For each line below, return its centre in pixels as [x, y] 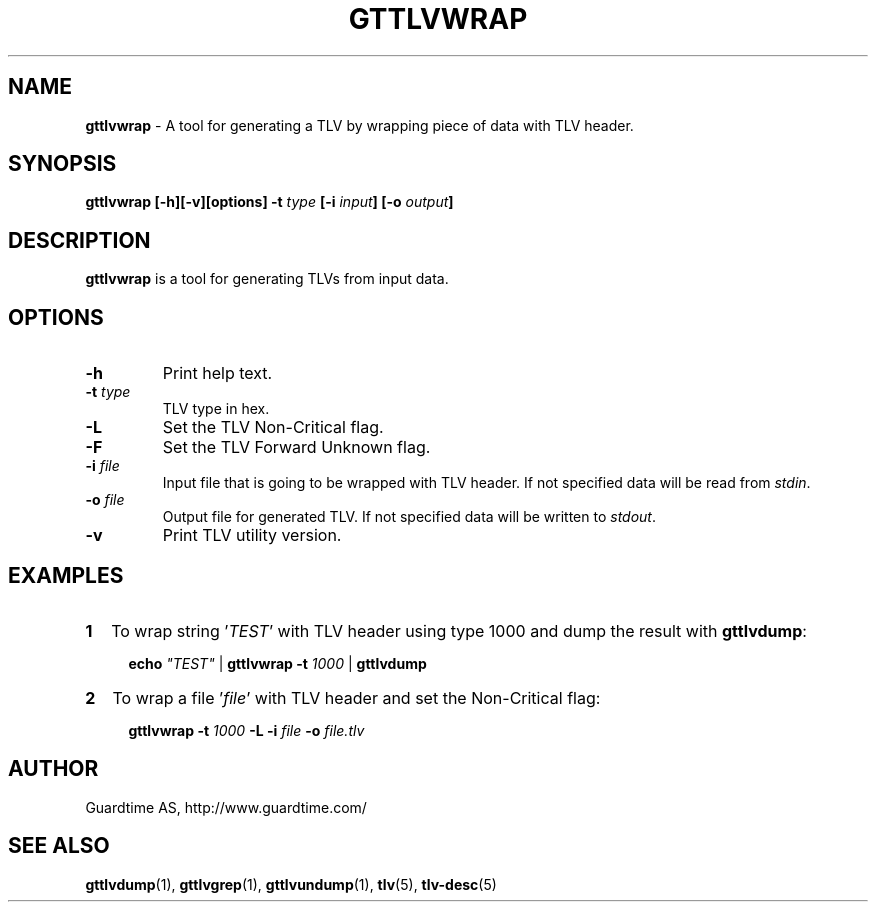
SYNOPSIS [62, 164]
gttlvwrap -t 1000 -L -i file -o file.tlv [246, 730]
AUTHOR [53, 769]
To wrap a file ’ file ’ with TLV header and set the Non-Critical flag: [356, 697]
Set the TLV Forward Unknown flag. [296, 447]
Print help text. [217, 373]
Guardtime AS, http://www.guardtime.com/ [226, 807]
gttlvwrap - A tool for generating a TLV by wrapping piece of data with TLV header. [359, 125]
